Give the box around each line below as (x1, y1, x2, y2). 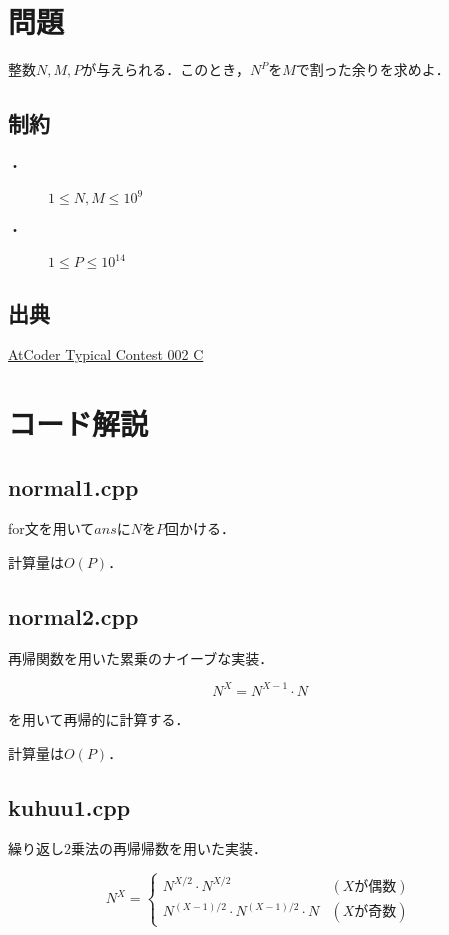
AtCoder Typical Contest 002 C (8, 344, 204, 365)
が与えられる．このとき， (82, 59, 250, 80)
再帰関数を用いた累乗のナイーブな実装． (8, 647, 274, 668)
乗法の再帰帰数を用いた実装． (71, 838, 267, 859)
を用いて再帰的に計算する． (8, 708, 190, 729)
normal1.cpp (8, 471, 139, 502)
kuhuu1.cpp (8, 791, 131, 822)
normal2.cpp (8, 601, 139, 632)
